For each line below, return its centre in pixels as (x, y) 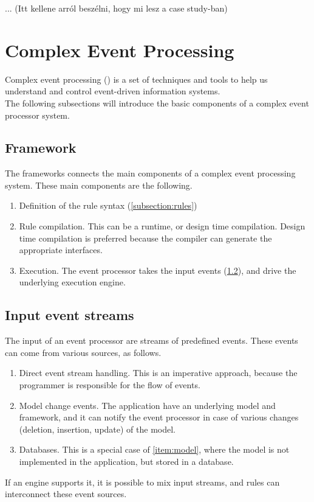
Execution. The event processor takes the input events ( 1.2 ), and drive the (158, 270)
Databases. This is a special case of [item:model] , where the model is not (154, 449)
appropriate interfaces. (61, 250)
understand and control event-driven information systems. (113, 91)
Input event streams (70, 315)
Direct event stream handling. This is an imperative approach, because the (158, 373)
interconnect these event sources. (66, 494)
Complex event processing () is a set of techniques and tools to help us (136, 79)
